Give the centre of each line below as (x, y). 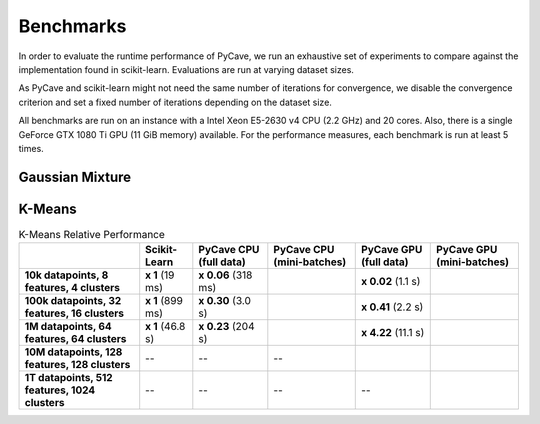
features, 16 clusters (74, 313)
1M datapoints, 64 (68, 327)
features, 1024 (60, 390)
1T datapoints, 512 (69, 378)
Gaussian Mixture (75, 176)
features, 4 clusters (72, 288)
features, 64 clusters (75, 339)
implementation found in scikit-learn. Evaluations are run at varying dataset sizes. (186, 69)
